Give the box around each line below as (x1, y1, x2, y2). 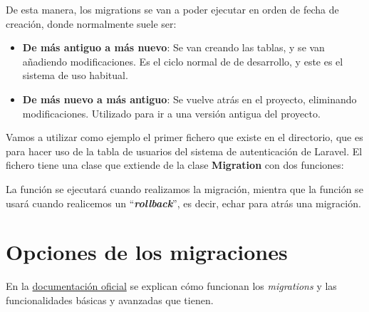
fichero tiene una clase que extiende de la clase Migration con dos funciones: (6, 157, 344, 172)
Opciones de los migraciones (6, 237, 288, 266)
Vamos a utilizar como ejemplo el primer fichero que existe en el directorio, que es (6, 130, 363, 145)
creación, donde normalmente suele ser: (6, 16, 177, 31)
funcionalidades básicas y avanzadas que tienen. (6, 292, 214, 307)
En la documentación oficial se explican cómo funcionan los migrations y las (6, 279, 337, 293)
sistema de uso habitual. (22, 68, 128, 83)
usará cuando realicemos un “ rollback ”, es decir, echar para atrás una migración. (6, 195, 361, 210)
